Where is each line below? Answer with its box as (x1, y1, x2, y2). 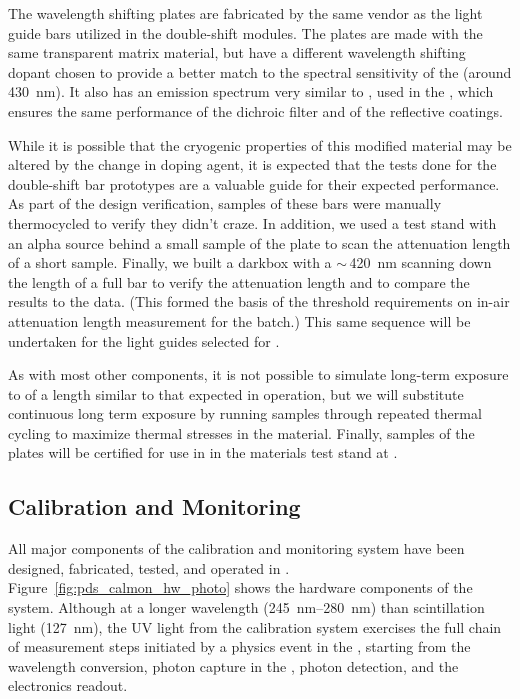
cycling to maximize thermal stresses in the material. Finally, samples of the (8, 422, 475, 443)
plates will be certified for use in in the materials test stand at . (8, 442, 398, 463)
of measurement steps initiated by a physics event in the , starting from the (8, 636, 471, 657)
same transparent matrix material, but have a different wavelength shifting (8, 42, 466, 63)
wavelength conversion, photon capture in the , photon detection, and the (8, 655, 459, 676)
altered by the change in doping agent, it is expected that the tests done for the (8, 154, 497, 175)
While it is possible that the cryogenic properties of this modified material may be (8, 134, 512, 155)
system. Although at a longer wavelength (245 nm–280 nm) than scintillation (8, 597, 485, 618)
